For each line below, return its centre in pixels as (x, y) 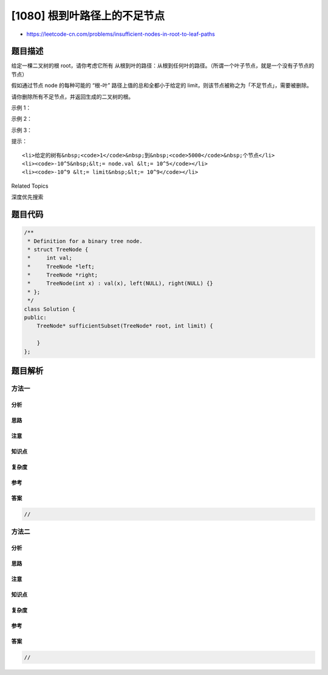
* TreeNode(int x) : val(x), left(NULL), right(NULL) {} (120, 283)
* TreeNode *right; (63, 275)
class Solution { (50, 309)
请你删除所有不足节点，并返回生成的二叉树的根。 (72, 97)
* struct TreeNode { (58, 249)
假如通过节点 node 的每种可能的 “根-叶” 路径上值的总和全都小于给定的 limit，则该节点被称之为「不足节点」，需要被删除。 (162, 86)
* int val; (50, 258)
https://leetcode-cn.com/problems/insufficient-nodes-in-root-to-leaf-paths (121, 34)
